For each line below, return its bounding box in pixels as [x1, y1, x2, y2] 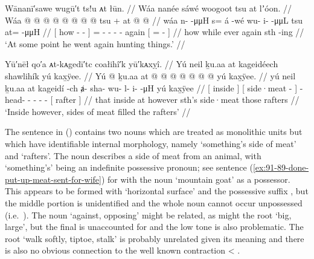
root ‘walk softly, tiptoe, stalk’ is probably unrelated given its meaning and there [5, 232, 304, 244]
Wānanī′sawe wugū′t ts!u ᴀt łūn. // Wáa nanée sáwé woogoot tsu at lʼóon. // [5, 2, 292, 14]
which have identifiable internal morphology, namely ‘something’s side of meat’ [5, 137, 296, 149]
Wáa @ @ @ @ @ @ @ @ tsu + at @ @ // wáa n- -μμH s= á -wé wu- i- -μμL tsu [5, 13, 303, 26]
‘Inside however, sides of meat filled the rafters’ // [5, 105, 191, 117]
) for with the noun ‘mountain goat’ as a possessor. [101, 172, 290, 185]
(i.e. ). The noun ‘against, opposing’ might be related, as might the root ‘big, [5, 208, 292, 221]
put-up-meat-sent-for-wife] [5, 172, 101, 185]
